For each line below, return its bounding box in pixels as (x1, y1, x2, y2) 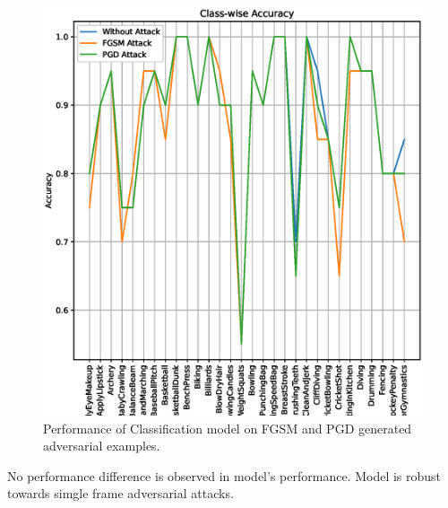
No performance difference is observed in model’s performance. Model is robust (7, 466, 442, 485)
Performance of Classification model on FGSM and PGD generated (43, 418, 412, 437)
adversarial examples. (43, 436, 160, 455)
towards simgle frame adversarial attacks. (7, 484, 234, 503)
